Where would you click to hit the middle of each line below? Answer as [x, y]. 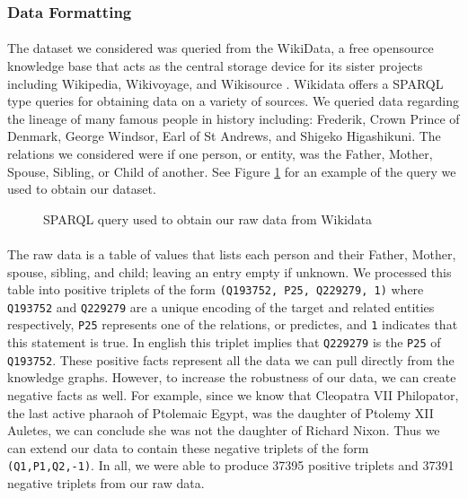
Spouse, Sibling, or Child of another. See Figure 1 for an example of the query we [232, 171]
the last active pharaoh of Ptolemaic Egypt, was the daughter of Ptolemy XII [221, 412]
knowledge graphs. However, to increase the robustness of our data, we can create [232, 377]
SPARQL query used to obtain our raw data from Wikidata [208, 218]
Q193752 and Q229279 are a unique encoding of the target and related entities [221, 306]
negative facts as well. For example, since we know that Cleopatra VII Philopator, [233, 395]
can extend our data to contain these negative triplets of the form [188, 447]
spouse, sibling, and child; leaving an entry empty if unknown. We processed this [230, 271]
